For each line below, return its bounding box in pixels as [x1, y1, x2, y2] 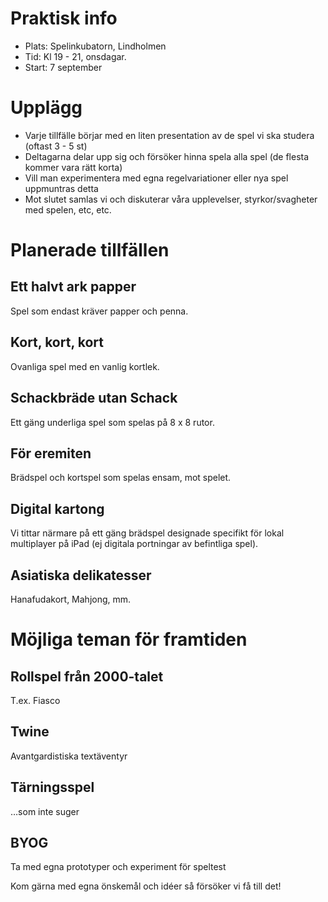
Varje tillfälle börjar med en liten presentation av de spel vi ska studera [24, 129, 315, 141]
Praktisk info [10, 7, 118, 30]
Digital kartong [10, 500, 105, 517]
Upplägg [10, 97, 83, 119]
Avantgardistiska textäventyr [10, 750, 128, 762]
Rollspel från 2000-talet [10, 668, 164, 685]
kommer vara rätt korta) [24, 161, 123, 173]
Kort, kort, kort [10, 334, 104, 351]
